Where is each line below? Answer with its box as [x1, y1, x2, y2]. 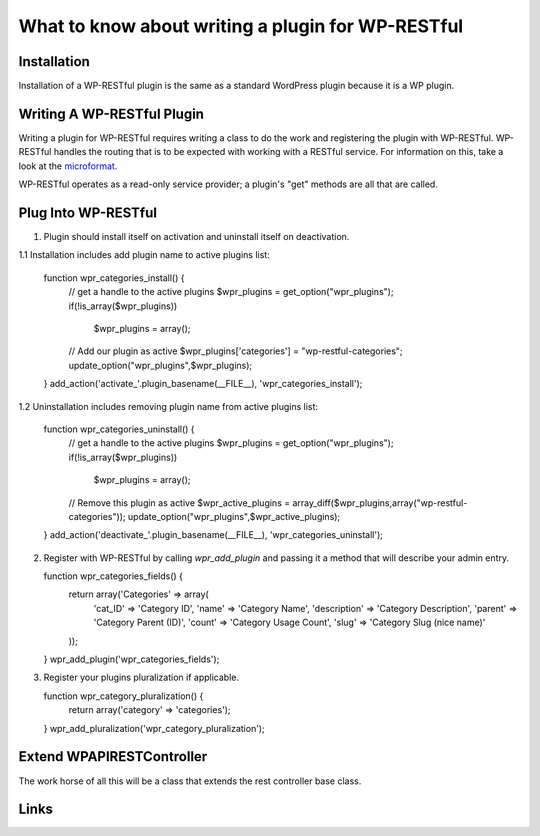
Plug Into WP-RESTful [18, 204, 157, 221]
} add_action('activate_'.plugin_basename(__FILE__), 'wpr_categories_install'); [43, 378, 363, 390]
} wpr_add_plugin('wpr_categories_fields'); [43, 653, 220, 665]
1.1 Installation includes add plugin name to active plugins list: [18, 249, 270, 261]
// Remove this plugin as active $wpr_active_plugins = [68, 496, 290, 509]
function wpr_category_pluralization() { [43, 690, 204, 702]
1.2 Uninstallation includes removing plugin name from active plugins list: [18, 400, 319, 412]
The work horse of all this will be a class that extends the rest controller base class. [18, 775, 362, 787]
